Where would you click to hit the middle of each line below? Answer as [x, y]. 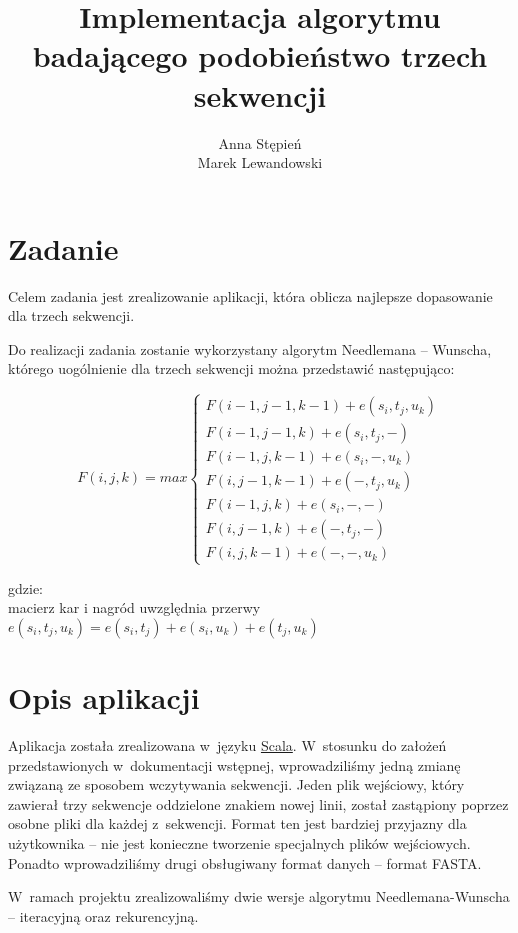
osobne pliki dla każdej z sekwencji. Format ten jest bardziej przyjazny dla [237, 823]
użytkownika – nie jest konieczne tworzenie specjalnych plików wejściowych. [239, 843]
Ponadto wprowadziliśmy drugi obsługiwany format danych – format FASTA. [245, 862]
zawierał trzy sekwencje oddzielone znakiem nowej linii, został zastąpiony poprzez [258, 803]
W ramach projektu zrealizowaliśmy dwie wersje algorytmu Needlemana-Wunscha [259, 896]
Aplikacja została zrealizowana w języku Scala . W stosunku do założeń [227, 745]
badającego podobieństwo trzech [260, 55]
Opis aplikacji [104, 697]
